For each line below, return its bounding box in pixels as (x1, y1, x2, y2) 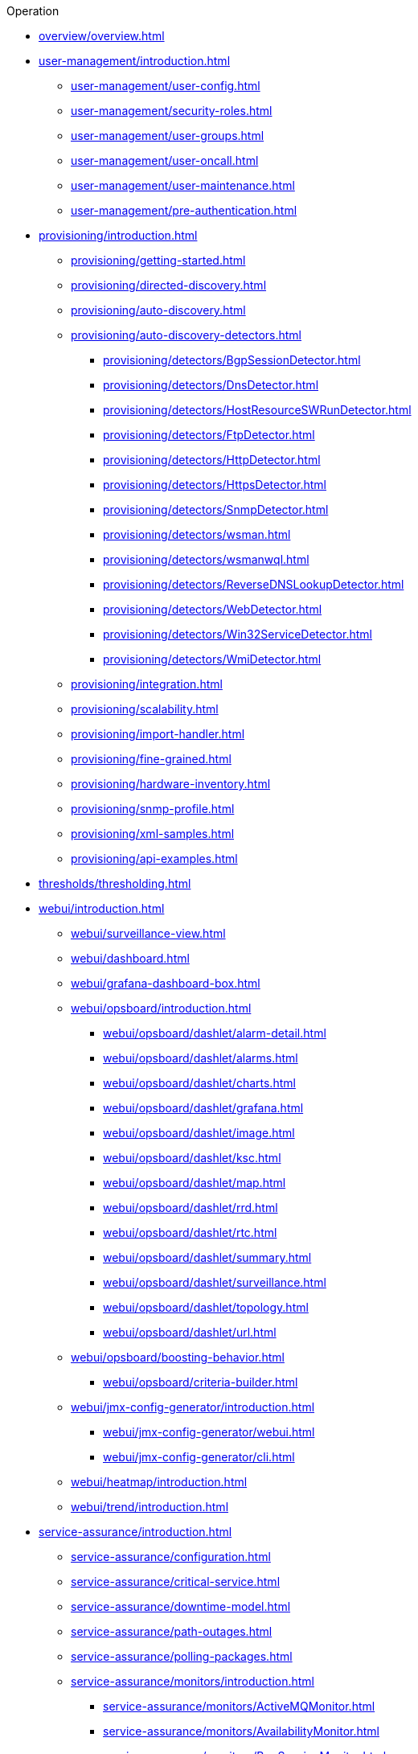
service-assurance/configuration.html (71, 1550, 271, 1563)
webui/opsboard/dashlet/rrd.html (103, 1201, 278, 1214)
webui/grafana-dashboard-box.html (71, 976, 260, 990)
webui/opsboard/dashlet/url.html (103, 1325, 277, 1339)
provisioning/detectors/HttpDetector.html (103, 453, 321, 466)
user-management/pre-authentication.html (71, 203, 297, 217)
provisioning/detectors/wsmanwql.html (103, 552, 309, 566)
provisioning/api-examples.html (71, 852, 238, 865)
